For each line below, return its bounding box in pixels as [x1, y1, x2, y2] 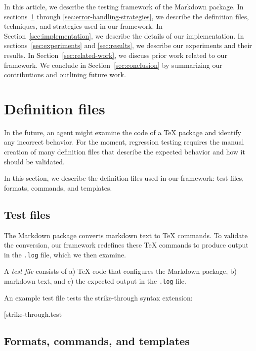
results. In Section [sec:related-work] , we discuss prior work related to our [4, 50, 227, 60]
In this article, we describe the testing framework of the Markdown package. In [4, 1, 244, 11]
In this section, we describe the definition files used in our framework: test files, [4, 173, 244, 183]
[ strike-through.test [4, 309, 62, 319]
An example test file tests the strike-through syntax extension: [4, 292, 193, 302]
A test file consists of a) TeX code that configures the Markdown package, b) [4, 266, 237, 276]
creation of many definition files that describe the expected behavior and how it [4, 147, 245, 157]
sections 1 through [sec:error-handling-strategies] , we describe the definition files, [4, 11, 249, 21]
